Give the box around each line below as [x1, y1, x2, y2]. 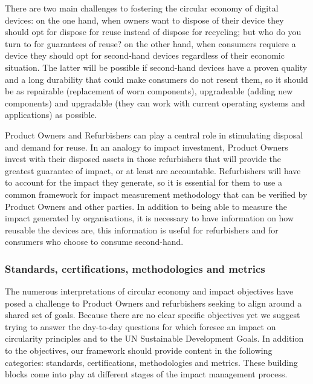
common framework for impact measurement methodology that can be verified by [5, 187, 308, 200]
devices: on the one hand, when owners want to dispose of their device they [5, 13, 284, 26]
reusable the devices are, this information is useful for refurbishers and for [5, 223, 279, 236]
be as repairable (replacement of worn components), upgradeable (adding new [5, 85, 293, 97]
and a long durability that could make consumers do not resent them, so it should [5, 73, 308, 85]
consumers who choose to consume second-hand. [5, 235, 184, 248]
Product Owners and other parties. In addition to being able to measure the [5, 200, 287, 212]
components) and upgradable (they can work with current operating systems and [5, 96, 305, 109]
